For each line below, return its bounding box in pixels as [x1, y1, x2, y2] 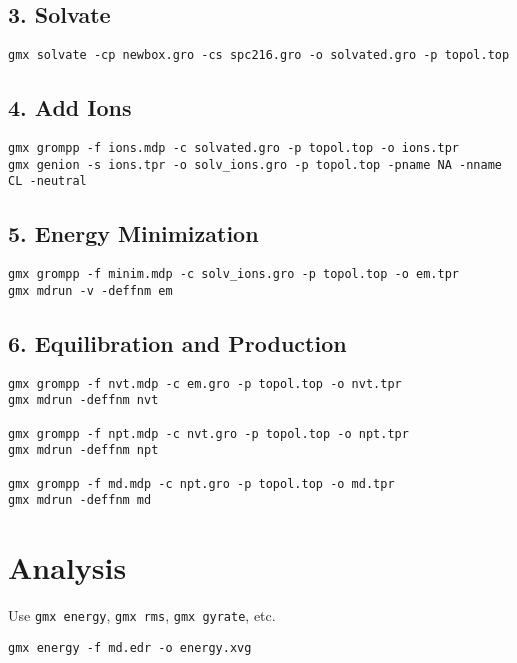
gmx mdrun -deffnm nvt [8, 393, 159, 408]
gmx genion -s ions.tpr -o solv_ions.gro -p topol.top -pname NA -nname [8, 157, 502, 172]
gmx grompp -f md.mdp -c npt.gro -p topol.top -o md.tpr [8, 476, 395, 491]
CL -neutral [8, 174, 87, 189]
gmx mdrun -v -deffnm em [8, 283, 173, 298]
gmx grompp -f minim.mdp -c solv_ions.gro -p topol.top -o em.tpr [8, 267, 460, 282]
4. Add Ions [8, 92, 132, 123]
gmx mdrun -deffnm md [8, 493, 152, 508]
